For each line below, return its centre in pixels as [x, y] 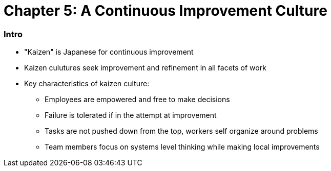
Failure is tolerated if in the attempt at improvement [131, 115]
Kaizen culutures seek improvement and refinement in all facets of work [145, 68]
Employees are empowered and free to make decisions [137, 100]
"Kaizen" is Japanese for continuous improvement [109, 52]
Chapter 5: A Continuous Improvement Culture [165, 11]
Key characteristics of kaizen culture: [87, 84]
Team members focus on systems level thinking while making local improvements [182, 147]
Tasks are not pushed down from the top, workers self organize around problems [181, 131]
